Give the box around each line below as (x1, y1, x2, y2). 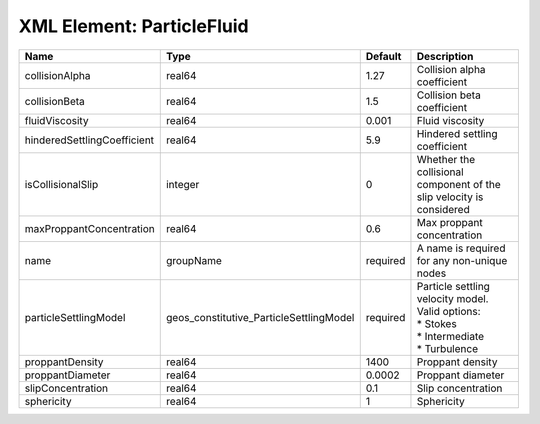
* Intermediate (416, 329, 485, 343)
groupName (165, 253, 222, 267)
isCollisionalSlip (24, 177, 99, 191)
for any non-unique (416, 253, 508, 267)
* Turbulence (416, 341, 479, 355)
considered (416, 202, 470, 216)
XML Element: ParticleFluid (18, 15, 249, 37)
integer (165, 177, 200, 191)
